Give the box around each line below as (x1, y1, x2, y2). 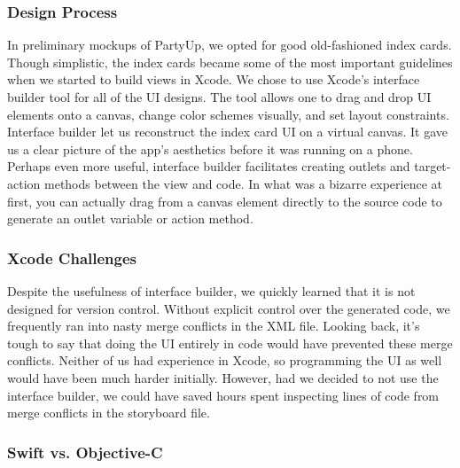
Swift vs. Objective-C (7, 441, 163, 463)
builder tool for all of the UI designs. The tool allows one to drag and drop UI (7, 88, 432, 105)
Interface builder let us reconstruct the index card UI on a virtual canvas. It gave (7, 122, 448, 141)
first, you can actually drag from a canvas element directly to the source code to (7, 191, 442, 210)
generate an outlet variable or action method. (7, 209, 253, 228)
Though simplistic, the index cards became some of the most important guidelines (7, 52, 453, 71)
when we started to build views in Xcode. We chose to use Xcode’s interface (7, 70, 420, 89)
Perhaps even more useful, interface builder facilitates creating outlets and (7, 157, 410, 175)
